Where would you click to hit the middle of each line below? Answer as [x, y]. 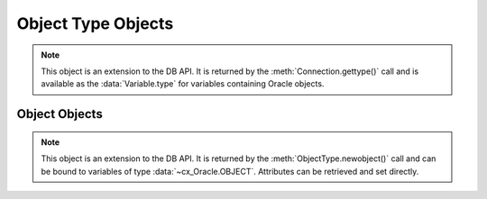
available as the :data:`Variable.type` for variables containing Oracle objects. [183, 84]
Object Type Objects [95, 23]
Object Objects [60, 114]
